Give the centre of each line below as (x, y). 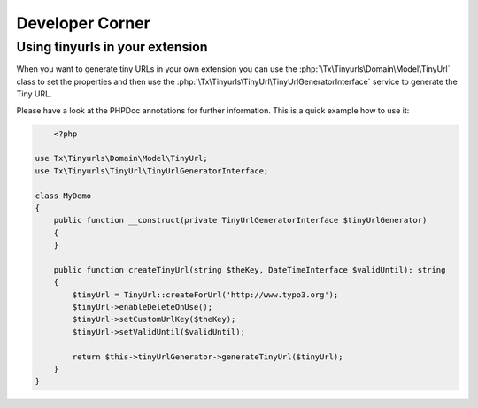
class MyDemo (63, 196)
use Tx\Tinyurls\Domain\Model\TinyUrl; (121, 158)
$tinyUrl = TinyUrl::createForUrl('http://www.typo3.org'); (205, 295)
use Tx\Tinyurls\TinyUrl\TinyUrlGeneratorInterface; (152, 171)
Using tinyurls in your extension (112, 47)
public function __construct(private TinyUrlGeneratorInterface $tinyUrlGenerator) (240, 220)
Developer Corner (83, 23)
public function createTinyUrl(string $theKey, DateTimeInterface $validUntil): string (250, 269)
